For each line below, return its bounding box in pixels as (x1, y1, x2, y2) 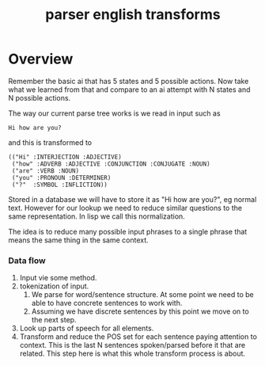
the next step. (31, 315, 77, 325)
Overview (8, 50, 74, 68)
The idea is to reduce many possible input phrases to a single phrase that (8, 227, 248, 236)
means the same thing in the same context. (8, 235, 149, 245)
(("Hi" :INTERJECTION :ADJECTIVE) (8, 153, 123, 161)
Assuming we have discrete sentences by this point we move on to (31, 307, 249, 316)
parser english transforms (45, 6, 221, 24)
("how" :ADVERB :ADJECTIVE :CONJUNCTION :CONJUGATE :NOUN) (11, 160, 211, 168)
